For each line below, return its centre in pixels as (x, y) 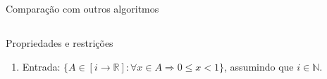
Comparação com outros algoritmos (82, 8)
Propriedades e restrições (60, 42)
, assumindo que (259, 66)
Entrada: (41, 66)
